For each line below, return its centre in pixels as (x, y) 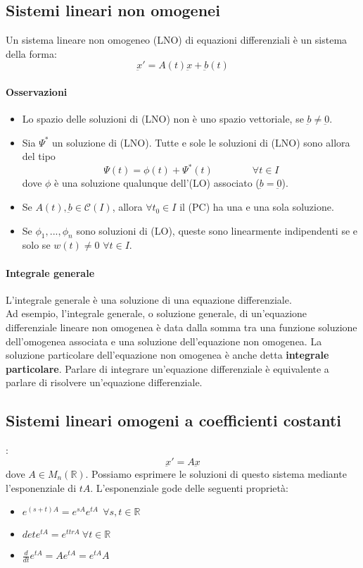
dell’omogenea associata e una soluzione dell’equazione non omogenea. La (164, 341)
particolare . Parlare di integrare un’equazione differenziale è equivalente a (167, 368)
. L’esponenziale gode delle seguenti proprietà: (189, 487)
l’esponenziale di (41, 487)
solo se (36, 245)
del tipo (39, 156)
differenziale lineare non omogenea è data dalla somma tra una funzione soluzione (181, 327)
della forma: (31, 53)
